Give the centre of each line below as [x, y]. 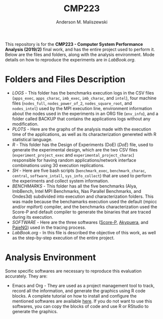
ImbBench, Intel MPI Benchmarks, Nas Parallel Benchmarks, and [77, 191]
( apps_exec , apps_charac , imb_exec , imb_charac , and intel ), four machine [84, 98]
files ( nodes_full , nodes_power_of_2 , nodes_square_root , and [72, 103]
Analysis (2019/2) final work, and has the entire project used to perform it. [80, 49]
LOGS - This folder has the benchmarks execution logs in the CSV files [83, 93]
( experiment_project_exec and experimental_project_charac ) [73, 155]
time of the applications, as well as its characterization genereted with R [84, 134]
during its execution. [33, 217]
